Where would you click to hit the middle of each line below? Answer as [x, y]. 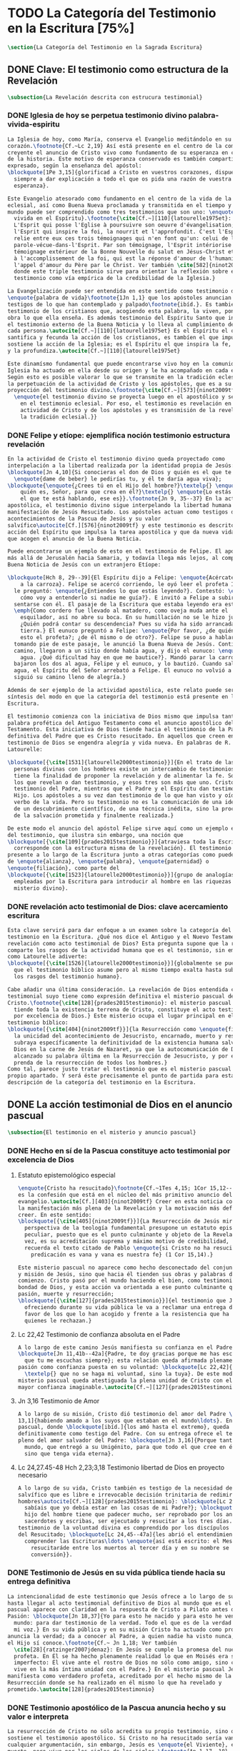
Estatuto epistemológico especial [66, 1175]
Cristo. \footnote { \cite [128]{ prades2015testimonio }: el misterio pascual [120, 1003]
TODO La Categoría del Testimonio [112, 13]
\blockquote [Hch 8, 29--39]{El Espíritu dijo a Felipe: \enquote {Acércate [121, 578]
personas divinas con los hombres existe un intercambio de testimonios [124, 769]
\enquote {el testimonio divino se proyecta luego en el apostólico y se [124, 397]
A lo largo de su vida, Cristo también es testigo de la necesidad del [126, 1488]
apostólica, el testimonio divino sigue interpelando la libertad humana [120, 506]
